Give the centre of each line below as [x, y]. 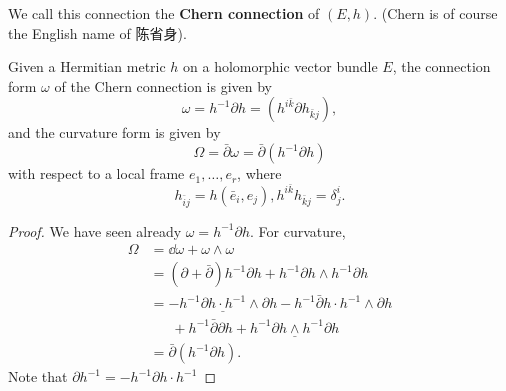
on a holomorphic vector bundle [280, 66]
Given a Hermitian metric [87, 66]
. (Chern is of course [435, 13]
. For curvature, [298, 230]
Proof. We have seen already [95, 230]
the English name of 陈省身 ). [97, 32]
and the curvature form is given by [114, 132]
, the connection [441, 66]
